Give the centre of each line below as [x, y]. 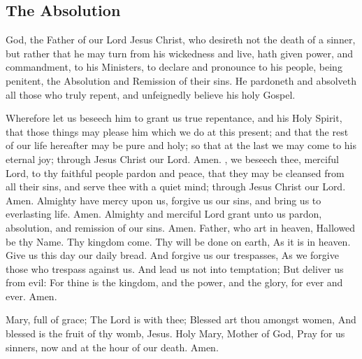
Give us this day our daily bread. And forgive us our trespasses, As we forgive [172, 255]
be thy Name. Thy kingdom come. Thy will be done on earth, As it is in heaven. [178, 241]
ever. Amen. [31, 296]
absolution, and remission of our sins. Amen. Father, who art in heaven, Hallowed [181, 227]
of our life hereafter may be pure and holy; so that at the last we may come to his [181, 145]
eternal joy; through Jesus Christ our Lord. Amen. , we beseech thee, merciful [172, 159]
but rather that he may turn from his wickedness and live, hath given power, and [180, 53]
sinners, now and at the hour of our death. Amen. [112, 347]
